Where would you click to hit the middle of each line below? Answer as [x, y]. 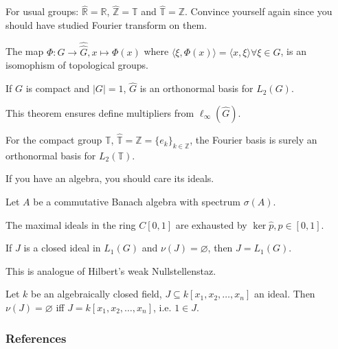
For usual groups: [42, 11]
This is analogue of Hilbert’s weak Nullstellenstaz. [111, 270]
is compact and [58, 88]
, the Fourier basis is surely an [253, 140]
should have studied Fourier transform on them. [106, 24]
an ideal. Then [284, 294]
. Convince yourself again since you [259, 11]
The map [25, 51]
